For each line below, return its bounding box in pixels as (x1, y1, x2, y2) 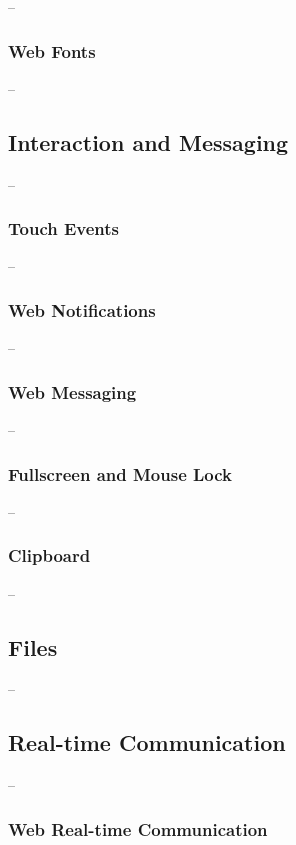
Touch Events (8, 216, 119, 241)
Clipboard (8, 543, 91, 568)
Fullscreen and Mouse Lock (8, 461, 233, 486)
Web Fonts (8, 38, 96, 63)
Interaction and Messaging (8, 126, 289, 157)
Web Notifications (8, 297, 156, 322)
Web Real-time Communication (8, 816, 268, 841)
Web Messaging (8, 379, 137, 404)
